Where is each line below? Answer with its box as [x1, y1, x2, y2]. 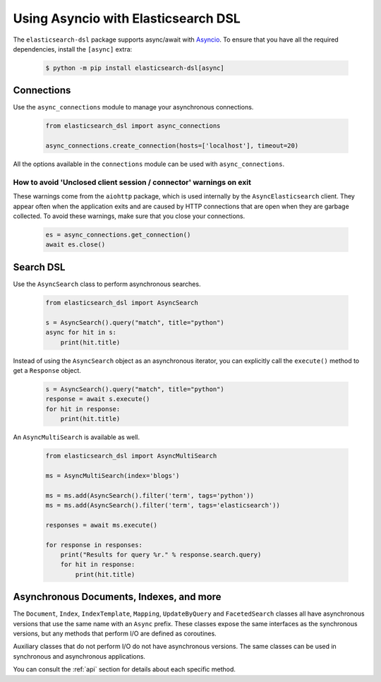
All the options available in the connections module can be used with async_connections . [13, 160, 285, 169]
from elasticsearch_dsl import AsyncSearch [45, 299, 199, 306]
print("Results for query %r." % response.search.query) [60, 551, 262, 558]
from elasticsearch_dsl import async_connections [45, 122, 221, 130]
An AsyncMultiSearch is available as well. [13, 433, 140, 441]
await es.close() [45, 241, 106, 249]
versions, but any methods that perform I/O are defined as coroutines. [13, 629, 217, 638]
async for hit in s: [45, 328, 116, 337]
